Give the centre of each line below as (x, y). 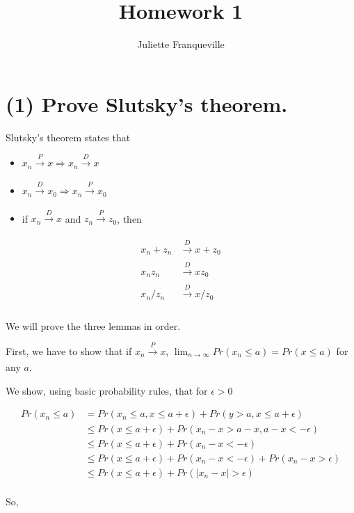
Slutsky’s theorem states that (68, 137)
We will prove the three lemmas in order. (93, 325)
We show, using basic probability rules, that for (107, 390)
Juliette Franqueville (181, 44)
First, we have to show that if (69, 350)
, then (129, 218)
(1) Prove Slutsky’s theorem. (147, 103)
